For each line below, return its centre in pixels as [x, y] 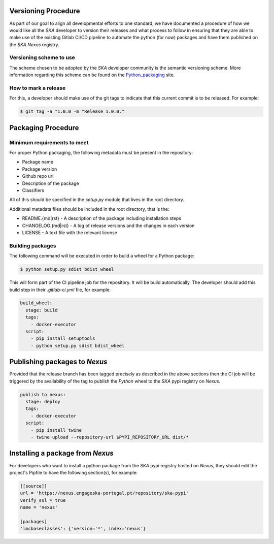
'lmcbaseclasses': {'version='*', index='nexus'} [83, 529]
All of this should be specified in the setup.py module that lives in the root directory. [97, 200]
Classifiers [33, 190]
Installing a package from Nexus [61, 453]
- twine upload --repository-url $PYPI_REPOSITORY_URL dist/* [110, 437]
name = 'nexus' [39, 507]
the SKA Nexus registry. [34, 44]
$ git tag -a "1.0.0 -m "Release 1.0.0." [72, 111]
